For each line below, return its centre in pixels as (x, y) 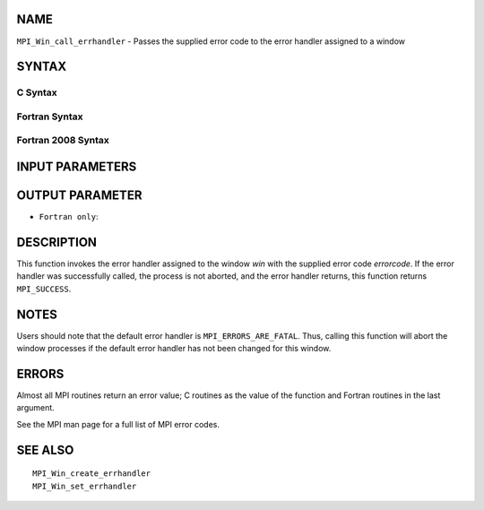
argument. (36, 408)
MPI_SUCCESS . (44, 289)
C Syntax (37, 92)
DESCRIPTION (57, 242)
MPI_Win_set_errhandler (85, 486)
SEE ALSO (45, 449)
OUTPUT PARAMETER (79, 196)
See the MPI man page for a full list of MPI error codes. (118, 424)
